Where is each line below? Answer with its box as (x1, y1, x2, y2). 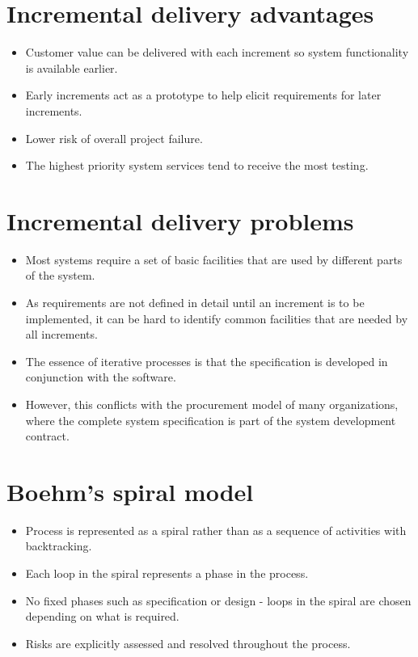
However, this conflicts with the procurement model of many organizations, (25, 395, 399, 412)
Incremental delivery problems (6, 204, 354, 237)
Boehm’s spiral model (6, 474, 254, 507)
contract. (25, 427, 70, 444)
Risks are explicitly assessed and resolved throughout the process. (25, 634, 351, 651)
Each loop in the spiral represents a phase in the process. (25, 565, 309, 582)
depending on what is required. (25, 608, 179, 625)
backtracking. (25, 537, 92, 554)
